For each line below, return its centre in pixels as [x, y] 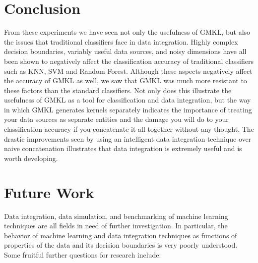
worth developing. [31, 158]
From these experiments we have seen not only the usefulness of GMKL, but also [127, 32]
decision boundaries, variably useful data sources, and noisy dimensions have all [125, 51]
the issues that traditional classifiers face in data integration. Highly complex [121, 41]
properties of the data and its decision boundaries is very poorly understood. [121, 245]
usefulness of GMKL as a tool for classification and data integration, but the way [128, 100]
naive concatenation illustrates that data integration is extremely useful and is [123, 148]
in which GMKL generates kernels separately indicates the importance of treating [128, 109]
